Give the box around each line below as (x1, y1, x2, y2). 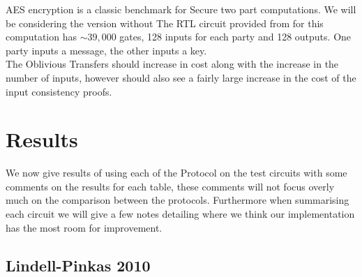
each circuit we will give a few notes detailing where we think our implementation (6, 207, 355, 221)
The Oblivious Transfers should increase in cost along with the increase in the (6, 57, 339, 71)
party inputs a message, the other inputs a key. (6, 43, 207, 57)
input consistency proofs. (6, 84, 112, 98)
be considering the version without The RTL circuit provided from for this (6, 15, 324, 30)
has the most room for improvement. (6, 220, 163, 234)
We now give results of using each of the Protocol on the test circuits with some (6, 165, 347, 180)
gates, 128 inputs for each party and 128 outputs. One (119, 29, 352, 44)
